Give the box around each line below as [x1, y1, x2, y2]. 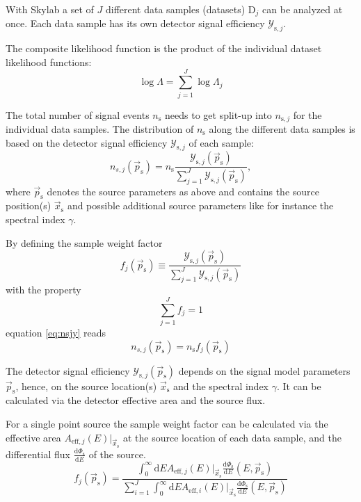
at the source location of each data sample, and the [122, 430, 342, 444]
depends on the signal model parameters [178, 363, 351, 378]
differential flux [6, 446, 71, 461]
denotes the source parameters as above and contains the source [47, 184, 319, 198]
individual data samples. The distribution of [6, 122, 194, 136]
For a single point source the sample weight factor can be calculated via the [6, 416, 328, 431]
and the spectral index [173, 378, 269, 393]
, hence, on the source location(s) [15, 378, 157, 393]
